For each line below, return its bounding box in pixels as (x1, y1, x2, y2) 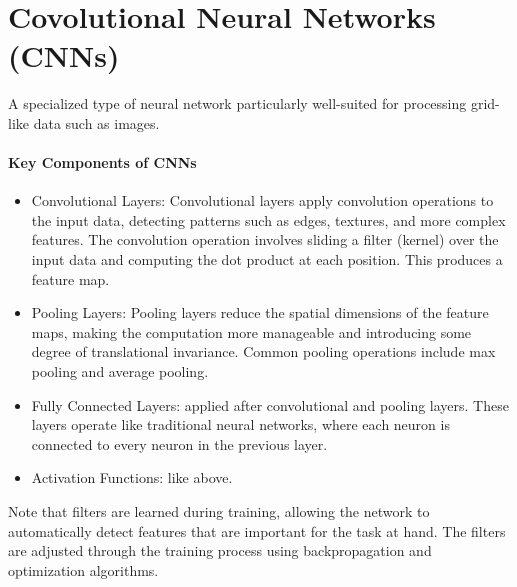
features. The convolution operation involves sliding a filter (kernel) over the (31, 229, 499, 250)
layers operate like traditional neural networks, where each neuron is (31, 414, 450, 435)
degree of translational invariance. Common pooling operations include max (31, 341, 496, 362)
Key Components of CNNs (8, 152, 197, 173)
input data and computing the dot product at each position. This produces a (31, 249, 503, 270)
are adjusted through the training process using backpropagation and (8, 540, 432, 561)
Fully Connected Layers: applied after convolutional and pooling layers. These (31, 394, 509, 415)
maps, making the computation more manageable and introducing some (31, 321, 472, 342)
